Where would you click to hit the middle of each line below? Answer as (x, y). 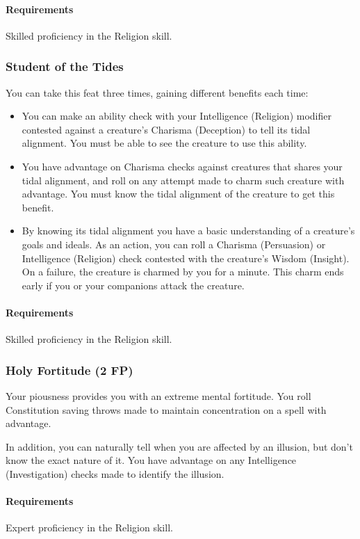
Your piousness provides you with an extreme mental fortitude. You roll (158, 395)
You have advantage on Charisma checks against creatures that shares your (182, 166)
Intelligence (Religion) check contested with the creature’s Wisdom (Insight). (186, 258)
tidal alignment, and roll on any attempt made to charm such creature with (183, 180)
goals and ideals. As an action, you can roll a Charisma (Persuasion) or (174, 244)
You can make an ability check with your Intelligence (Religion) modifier (177, 116)
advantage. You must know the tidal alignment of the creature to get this (178, 194)
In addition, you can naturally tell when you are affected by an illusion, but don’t (179, 446)
